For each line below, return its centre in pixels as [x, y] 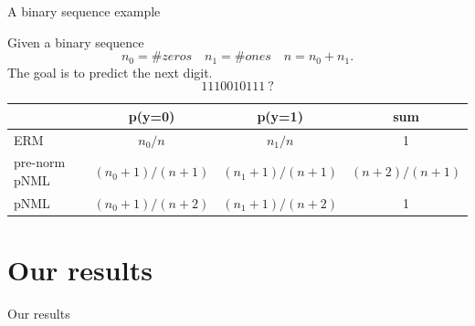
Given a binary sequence [76, 42]
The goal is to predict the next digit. [110, 72]
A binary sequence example [84, 11]
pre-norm [40, 162]
